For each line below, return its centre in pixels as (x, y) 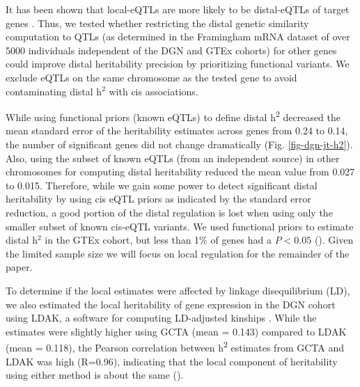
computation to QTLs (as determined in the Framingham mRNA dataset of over (178, 37)
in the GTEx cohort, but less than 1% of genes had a (158, 240)
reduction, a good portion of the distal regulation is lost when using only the (169, 212)
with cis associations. (154, 91)
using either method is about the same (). (95, 375)
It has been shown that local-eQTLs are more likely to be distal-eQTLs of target (178, 9)
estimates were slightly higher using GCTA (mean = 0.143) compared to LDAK (176, 331)
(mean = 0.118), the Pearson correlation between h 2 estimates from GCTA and (175, 346)
